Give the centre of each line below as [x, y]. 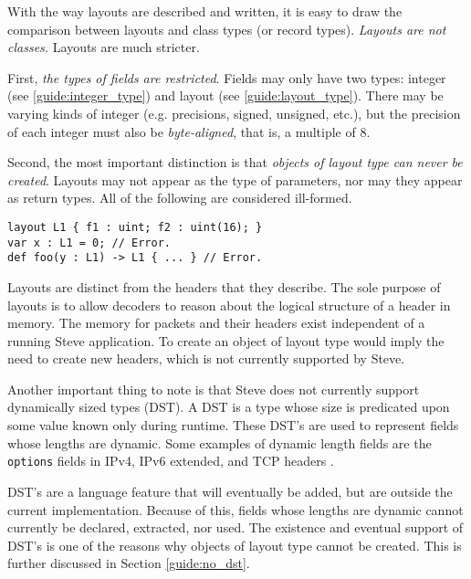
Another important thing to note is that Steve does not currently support [214, 389]
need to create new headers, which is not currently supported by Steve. [206, 358]
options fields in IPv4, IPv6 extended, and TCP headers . [171, 461]
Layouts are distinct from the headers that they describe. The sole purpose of [224, 286]
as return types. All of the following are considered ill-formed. [180, 198]
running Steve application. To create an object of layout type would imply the [226, 340]
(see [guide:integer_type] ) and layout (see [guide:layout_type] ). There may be [225, 95]
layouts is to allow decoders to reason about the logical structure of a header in [229, 305]
